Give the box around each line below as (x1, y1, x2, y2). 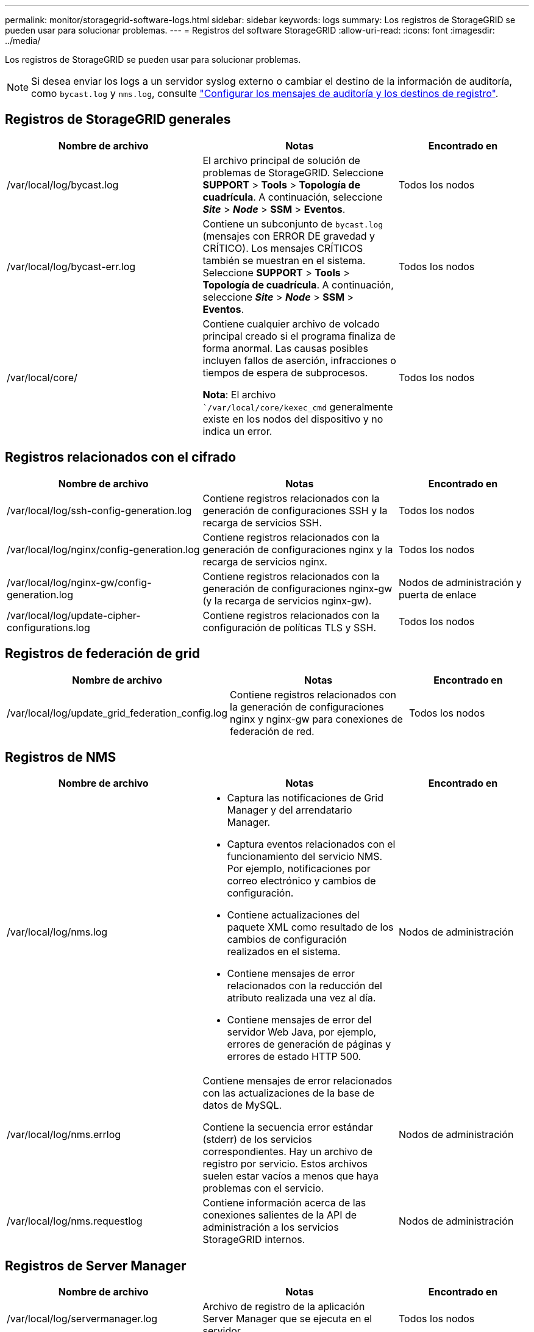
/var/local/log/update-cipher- (7, 609, 141, 621)
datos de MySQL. (202, 1099, 282, 1112)
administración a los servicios (202, 1221, 339, 1234)
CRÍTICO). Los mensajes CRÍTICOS (202, 242, 363, 254)
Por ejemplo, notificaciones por (227, 862, 371, 875)
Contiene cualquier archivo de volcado (202, 317, 380, 330)
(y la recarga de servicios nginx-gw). (202, 594, 372, 607)
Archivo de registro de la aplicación (202, 1300, 365, 1313)
